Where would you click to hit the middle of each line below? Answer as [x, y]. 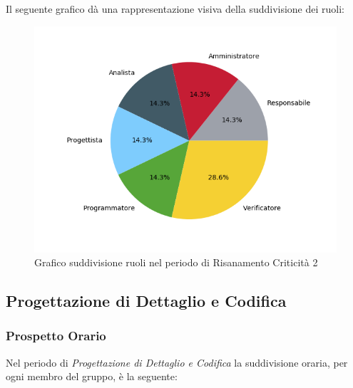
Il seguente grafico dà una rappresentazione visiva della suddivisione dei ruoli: [175, 9]
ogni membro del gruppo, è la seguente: [92, 376]
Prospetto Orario [56, 336]
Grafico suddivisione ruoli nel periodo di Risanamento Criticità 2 [176, 262]
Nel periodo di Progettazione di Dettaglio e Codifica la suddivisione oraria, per [177, 362]
